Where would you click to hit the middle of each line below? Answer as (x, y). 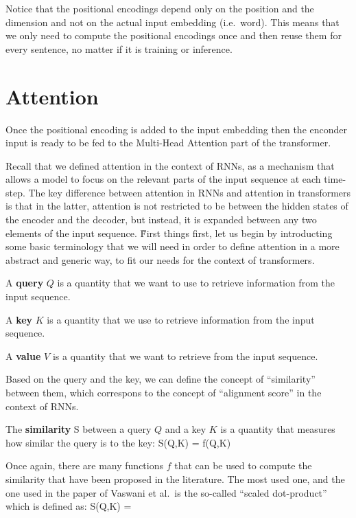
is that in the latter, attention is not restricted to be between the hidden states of (177, 206)
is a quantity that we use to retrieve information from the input (181, 319)
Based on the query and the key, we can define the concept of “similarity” (161, 379)
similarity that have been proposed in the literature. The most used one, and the (175, 478)
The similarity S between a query (79, 429)
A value (23, 356)
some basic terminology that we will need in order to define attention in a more (173, 246)
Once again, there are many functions (84, 465)
